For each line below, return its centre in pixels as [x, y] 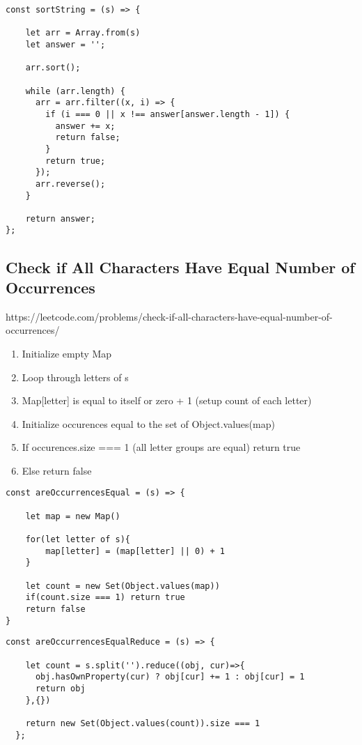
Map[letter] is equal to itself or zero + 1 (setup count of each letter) [167, 400]
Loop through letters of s [75, 377]
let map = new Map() [73, 516]
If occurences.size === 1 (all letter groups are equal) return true [161, 447]
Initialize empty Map [67, 353]
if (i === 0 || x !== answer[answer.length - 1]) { [168, 114]
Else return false [57, 470]
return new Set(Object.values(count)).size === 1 [143, 723]
